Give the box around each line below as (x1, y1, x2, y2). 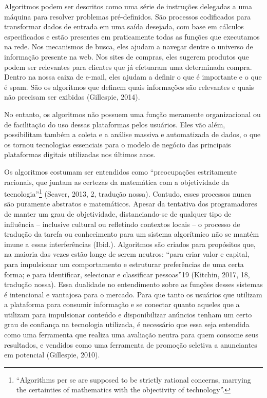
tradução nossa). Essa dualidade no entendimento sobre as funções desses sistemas (4, 279, 263, 290)
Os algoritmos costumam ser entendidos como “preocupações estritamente (4, 166, 237, 177)
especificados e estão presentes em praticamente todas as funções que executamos (4, 31, 260, 42)
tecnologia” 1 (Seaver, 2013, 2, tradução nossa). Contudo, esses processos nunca (4, 187, 252, 199)
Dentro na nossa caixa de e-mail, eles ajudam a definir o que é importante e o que (4, 71, 262, 82)
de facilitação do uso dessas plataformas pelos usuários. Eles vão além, (4, 119, 225, 129)
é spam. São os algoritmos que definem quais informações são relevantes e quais (4, 81, 254, 92)
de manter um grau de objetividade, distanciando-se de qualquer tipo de (4, 208, 232, 219)
